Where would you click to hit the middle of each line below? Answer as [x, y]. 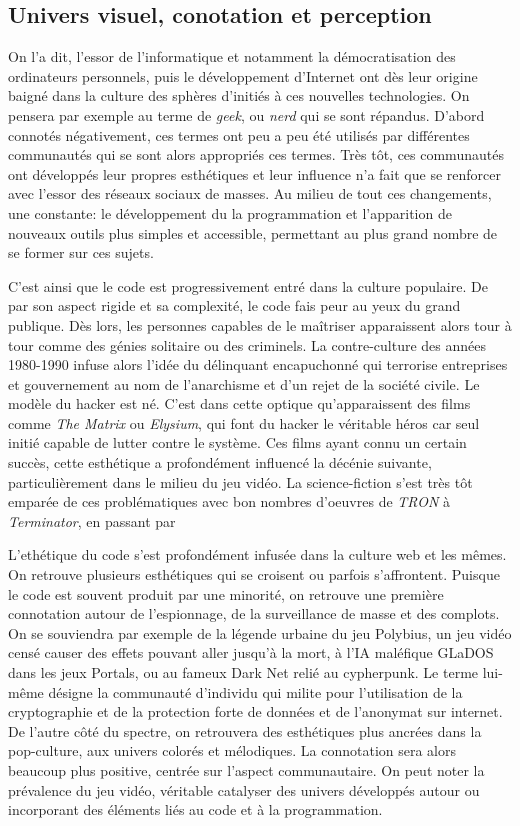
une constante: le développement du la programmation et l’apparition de [230, 212]
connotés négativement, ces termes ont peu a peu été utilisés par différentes [239, 134]
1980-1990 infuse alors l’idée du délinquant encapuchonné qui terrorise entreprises [258, 364]
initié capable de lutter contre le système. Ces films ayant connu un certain [237, 442]
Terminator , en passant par [92, 520]
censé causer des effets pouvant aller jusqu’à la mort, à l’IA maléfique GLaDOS [251, 652]
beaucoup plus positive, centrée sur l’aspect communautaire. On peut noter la [246, 769]
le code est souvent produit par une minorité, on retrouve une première [226, 593]
